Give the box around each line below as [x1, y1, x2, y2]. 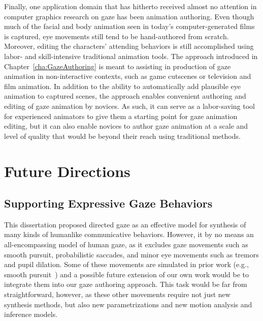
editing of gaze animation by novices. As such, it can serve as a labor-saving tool [4, 100, 255, 111]
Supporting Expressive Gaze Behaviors [4, 195, 213, 211]
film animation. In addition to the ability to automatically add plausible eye [4, 80, 241, 91]
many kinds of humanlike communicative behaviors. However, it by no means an [4, 229, 254, 240]
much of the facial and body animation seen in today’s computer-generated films [4, 21, 255, 32]
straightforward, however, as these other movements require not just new [4, 289, 231, 300]
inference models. [4, 309, 58, 319]
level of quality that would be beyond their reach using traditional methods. [4, 130, 241, 141]
